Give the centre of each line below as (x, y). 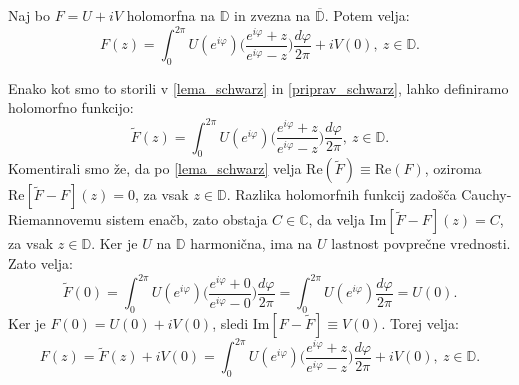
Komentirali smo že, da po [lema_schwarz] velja (155, 168)
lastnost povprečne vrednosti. (421, 243)
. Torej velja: (420, 322)
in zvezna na (272, 15)
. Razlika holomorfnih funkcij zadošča (341, 194)
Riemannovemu (55, 219)
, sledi (230, 322)
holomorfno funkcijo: (71, 107)
